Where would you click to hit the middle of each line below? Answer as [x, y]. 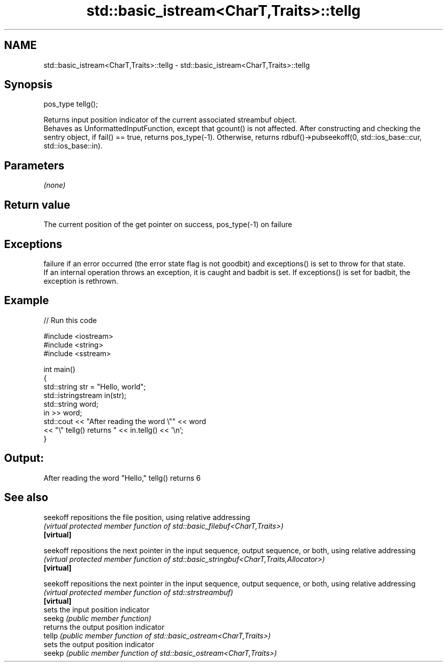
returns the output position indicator [104, 627]
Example [27, 301]
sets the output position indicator [99, 644]
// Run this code [70, 320]
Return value [37, 205]
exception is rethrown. [81, 281]
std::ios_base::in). [73, 146]
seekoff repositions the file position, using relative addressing [147, 517]
